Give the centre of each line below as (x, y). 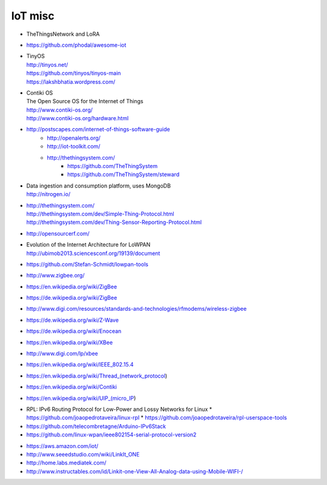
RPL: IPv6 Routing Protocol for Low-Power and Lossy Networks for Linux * (119, 409)
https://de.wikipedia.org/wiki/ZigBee (72, 298)
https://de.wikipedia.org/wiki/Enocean (74, 331)
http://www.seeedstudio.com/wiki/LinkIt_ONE (83, 454)
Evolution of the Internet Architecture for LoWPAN (88, 245)
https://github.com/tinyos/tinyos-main (74, 73)
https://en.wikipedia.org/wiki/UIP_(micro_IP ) (81, 398)
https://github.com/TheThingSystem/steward (124, 175)
